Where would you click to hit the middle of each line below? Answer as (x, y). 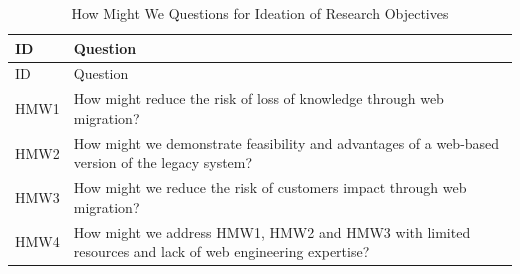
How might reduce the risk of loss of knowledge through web (258, 98)
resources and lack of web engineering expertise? (221, 251)
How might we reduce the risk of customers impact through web (270, 187)
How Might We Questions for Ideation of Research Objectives (260, 13)
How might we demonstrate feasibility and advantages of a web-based (286, 142)
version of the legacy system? (163, 162)
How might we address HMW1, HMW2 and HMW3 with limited (272, 231)
